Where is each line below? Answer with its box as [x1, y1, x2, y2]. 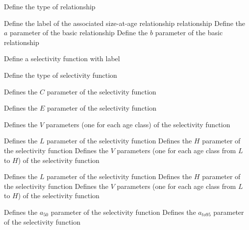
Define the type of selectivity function [4, 69, 117, 80]
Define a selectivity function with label [4, 53, 120, 64]
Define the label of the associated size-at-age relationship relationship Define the [4, 18, 246, 28]
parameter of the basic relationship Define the [10, 27, 148, 38]
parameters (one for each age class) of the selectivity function [46, 119, 230, 129]
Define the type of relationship [4, 1, 96, 11]
